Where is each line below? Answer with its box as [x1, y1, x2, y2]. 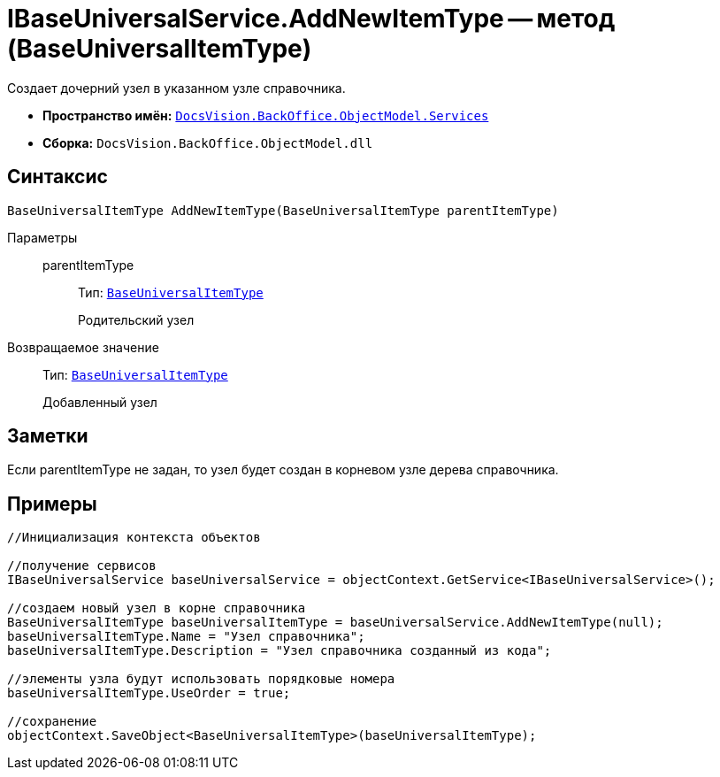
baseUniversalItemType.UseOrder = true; [7, 686, 291, 701]
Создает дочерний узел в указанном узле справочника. [7, 80, 346, 96]
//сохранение [7, 714, 97, 729]
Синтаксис [7, 165, 108, 188]
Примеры [7, 492, 97, 515]
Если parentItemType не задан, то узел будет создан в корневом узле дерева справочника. [7, 462, 559, 478]
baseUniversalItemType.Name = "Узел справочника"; [7, 629, 365, 644]
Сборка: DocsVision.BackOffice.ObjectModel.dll [42, 135, 373, 150]
